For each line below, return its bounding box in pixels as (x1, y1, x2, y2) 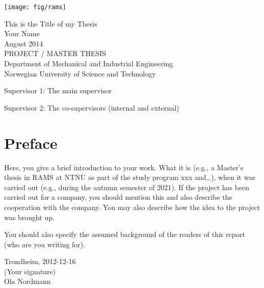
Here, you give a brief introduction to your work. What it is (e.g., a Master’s (4, 162, 244, 172)
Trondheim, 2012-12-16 (4, 256, 76, 267)
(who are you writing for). (4, 239, 86, 249)
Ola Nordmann (4, 276, 51, 286)
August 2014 (4, 38, 43, 48)
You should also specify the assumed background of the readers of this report (4, 229, 245, 240)
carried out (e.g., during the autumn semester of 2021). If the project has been (4, 181, 250, 192)
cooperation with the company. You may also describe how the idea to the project (4, 201, 260, 212)
